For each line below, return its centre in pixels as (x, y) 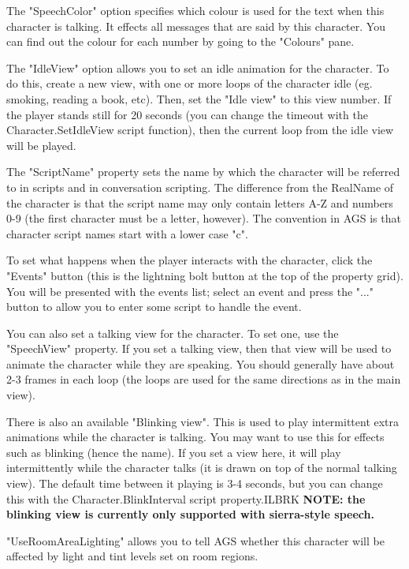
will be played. (41, 145)
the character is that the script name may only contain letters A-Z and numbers (200, 202)
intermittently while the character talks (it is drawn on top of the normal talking (202, 468)
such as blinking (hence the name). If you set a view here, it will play (174, 452)
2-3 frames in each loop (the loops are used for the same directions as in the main (204, 379)
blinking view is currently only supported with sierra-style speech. (190, 514)
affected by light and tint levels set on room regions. (132, 556)
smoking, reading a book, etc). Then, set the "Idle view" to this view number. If (199, 98)
